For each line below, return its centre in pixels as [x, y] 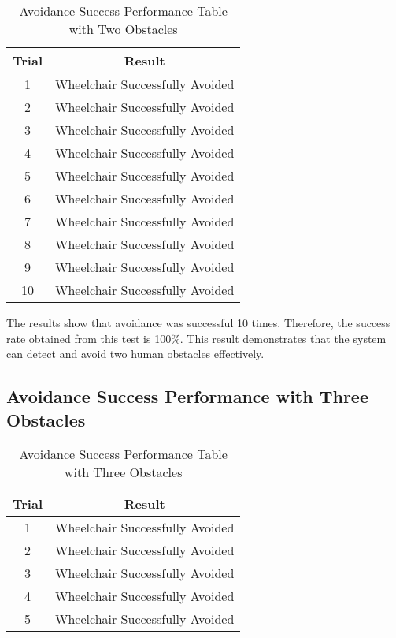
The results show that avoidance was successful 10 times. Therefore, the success [198, 323]
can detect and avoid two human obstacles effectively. [135, 354]
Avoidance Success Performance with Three [187, 396]
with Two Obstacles [123, 29]
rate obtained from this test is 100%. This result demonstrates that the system [196, 338]
